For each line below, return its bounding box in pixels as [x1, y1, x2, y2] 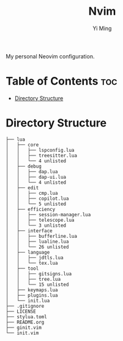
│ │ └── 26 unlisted [6, 244, 69, 250]
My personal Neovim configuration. [6, 52, 95, 60]
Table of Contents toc [6, 74, 117, 88]
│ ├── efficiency [6, 206, 56, 213]
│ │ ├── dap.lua [6, 168, 59, 174]
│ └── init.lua [6, 297, 50, 304]
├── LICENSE [6, 308, 36, 315]
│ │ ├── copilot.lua [6, 195, 69, 202]
